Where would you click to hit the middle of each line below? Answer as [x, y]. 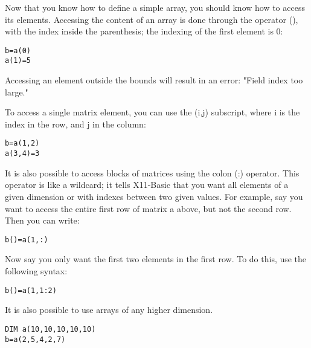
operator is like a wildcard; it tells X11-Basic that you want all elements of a [147, 185]
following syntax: [36, 271]
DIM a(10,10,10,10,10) [50, 329]
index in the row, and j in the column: [75, 124]
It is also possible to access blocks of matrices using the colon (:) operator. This [152, 172]
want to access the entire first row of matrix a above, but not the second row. [148, 208]
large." [17, 92]
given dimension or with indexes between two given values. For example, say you [154, 196]
